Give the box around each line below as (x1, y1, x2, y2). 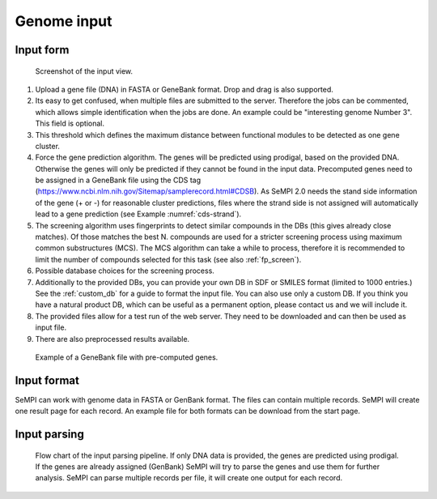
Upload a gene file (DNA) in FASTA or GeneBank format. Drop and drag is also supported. (35, 84, 333, 94)
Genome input (15, 12, 112, 30)
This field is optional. (35, 118, 105, 129)
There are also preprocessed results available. (35, 334, 190, 343)
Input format (15, 373, 80, 387)
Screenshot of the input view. (35, 66, 134, 76)
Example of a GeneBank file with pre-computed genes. (35, 352, 218, 362)
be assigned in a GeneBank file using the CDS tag (35, 175, 202, 186)
